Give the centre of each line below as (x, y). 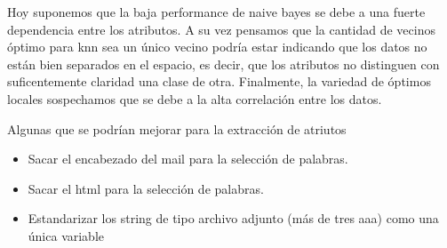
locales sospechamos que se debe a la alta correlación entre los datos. (195, 98)
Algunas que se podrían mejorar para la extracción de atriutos (177, 128)
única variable (66, 235)
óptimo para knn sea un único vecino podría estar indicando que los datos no (217, 47)
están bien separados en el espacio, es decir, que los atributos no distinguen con (223, 64)
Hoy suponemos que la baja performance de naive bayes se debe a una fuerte (216, 12)
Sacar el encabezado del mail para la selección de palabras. (188, 159)
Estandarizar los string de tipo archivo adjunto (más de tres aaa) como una (233, 218)
